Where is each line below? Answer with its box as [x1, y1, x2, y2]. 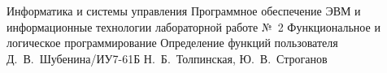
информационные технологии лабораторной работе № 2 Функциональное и [7, 18, 380, 35]
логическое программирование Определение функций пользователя [7, 34, 338, 51]
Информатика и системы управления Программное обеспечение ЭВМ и [7, 2, 361, 19]
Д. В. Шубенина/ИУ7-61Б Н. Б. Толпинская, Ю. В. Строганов [7, 49, 328, 67]
